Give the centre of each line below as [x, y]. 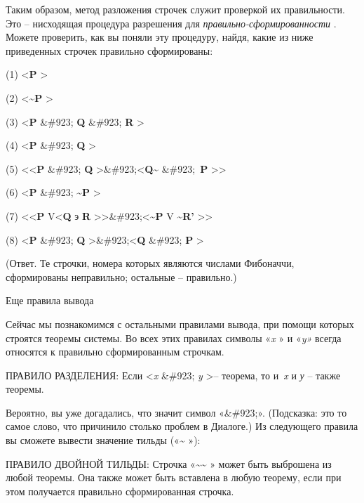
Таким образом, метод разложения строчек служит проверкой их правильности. [175, 9]
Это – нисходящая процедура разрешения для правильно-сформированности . [171, 23]
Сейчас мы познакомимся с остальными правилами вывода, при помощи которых [180, 324]
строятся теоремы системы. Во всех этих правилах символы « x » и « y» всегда [174, 338]
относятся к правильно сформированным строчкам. [115, 352]
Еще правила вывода [50, 300]
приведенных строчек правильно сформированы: [109, 50]
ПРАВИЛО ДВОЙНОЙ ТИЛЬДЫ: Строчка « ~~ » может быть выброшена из [169, 463]
